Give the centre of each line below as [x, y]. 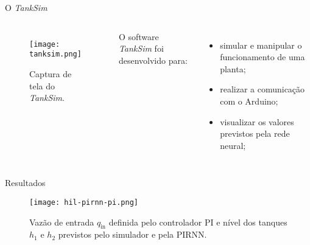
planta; [233, 68]
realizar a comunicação [262, 89]
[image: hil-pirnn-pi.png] [84, 202]
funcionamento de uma [262, 57]
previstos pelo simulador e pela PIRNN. [132, 234]
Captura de [51, 73]
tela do [42, 85]
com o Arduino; [249, 101]
